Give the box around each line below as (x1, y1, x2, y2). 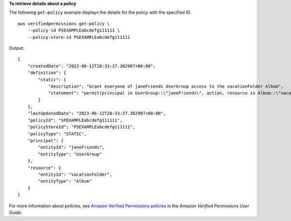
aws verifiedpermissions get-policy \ (17, 21, 110, 26)
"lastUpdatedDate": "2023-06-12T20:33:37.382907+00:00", (27, 110, 166, 116)
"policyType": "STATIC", (27, 131, 87, 137)
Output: (9, 45, 24, 51)
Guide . (9, 209, 22, 215)
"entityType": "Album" (38, 178, 92, 184)
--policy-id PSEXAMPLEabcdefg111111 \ (27, 28, 120, 33)
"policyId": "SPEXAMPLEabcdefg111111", (27, 117, 123, 123)
